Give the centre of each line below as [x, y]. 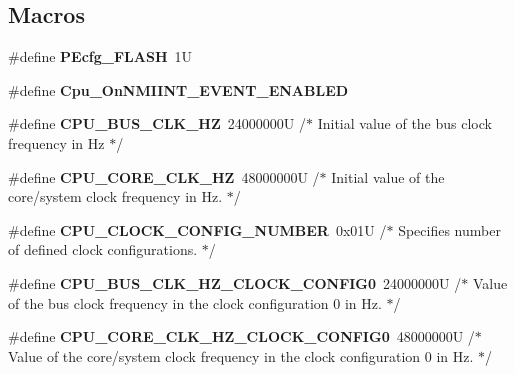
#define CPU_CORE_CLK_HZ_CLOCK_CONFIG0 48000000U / [241, 336]
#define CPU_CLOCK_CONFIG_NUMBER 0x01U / [197, 229]
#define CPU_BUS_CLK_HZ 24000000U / [157, 123]
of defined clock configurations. [103, 249]
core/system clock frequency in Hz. [115, 196]
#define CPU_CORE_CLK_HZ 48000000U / [164, 176]
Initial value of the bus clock [404, 123]
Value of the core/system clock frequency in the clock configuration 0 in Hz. [241, 355]
